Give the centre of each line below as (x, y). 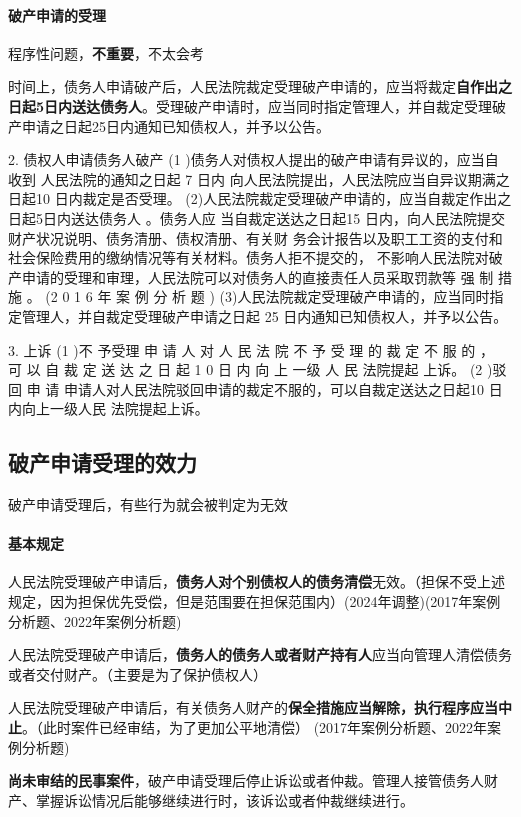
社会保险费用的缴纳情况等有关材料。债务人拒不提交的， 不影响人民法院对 (248, 257)
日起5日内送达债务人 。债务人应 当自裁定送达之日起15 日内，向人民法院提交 (256, 217)
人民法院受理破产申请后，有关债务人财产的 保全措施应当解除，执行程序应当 (253, 707)
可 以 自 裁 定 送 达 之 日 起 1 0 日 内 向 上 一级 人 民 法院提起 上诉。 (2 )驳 (257, 369)
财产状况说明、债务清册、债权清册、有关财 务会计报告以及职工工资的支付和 (255, 237)
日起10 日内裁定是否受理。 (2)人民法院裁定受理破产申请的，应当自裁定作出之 (260, 198)
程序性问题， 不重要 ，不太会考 (106, 52)
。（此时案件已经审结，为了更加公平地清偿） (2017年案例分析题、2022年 (255, 727)
